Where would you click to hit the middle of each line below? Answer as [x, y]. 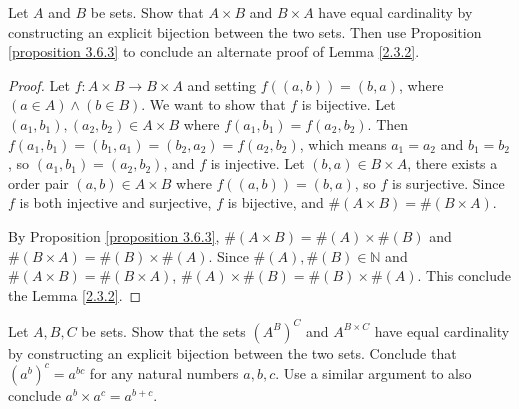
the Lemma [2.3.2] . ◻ [75, 294]
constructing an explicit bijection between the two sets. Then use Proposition [245, 31]
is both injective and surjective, [115, 202]
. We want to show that [213, 104]
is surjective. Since [448, 182]
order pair [38, 182]
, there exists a [452, 163]
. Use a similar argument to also [373, 372]
